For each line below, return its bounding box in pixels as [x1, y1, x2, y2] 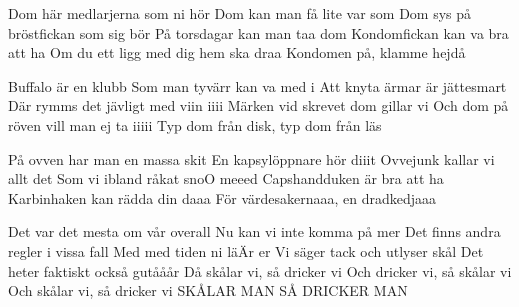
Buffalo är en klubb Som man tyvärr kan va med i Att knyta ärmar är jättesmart [8, 75, 507, 96]
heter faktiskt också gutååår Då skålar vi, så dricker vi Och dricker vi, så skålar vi [8, 260, 512, 281]
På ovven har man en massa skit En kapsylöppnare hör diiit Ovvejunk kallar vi [8, 148, 495, 169]
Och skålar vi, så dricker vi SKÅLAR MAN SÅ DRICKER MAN [8, 280, 408, 301]
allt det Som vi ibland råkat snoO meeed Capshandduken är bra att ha [8, 168, 444, 189]
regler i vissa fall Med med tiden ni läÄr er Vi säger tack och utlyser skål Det [8, 240, 484, 261]
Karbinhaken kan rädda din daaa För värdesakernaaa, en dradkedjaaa [8, 187, 437, 208]
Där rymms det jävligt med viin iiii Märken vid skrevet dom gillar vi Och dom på [8, 95, 509, 116]
